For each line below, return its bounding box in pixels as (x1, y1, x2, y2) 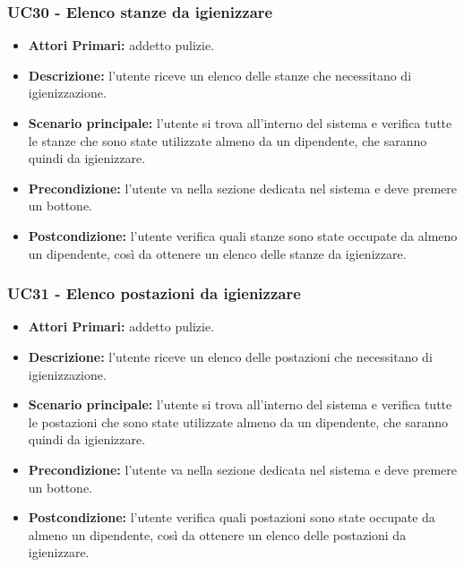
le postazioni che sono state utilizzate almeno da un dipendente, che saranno (28, 412, 448, 431)
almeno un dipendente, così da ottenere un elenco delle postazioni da (28, 525, 407, 544)
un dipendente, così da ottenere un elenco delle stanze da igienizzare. (28, 244, 407, 262)
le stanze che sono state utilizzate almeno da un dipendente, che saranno (28, 131, 427, 150)
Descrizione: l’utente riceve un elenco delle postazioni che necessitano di (28, 347, 433, 365)
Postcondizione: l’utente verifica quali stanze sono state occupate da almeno (28, 226, 458, 245)
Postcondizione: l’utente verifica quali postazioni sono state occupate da (28, 508, 435, 527)
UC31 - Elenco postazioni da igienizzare (7, 282, 301, 305)
